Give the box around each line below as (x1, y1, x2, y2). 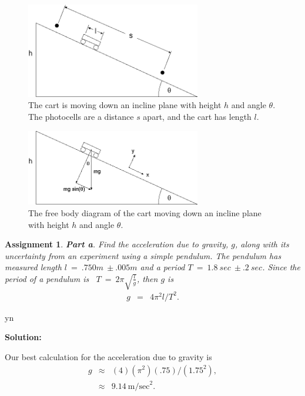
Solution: (5, 331, 42, 343)
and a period (140, 261, 185, 273)
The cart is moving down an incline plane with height (28, 99, 222, 111)
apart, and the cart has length (143, 110, 252, 122)
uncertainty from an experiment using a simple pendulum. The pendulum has (5, 249, 281, 261)
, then (136, 272, 158, 284)
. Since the (262, 261, 300, 273)
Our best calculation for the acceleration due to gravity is (5, 350, 212, 363)
